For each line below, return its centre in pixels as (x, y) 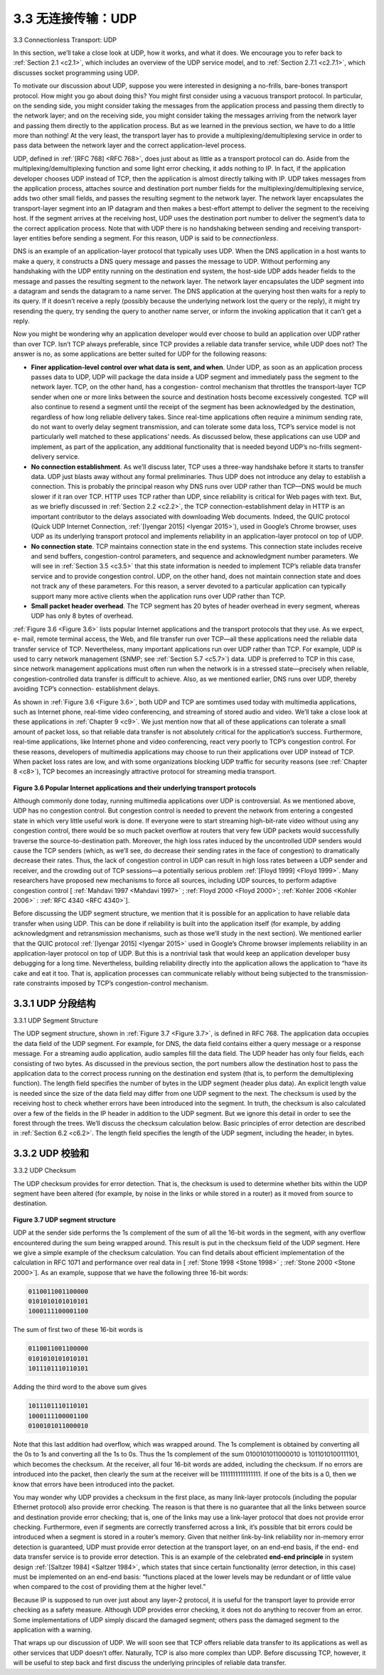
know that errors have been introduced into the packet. (94, 1484)
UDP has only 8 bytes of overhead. (82, 616)
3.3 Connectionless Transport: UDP (65, 40)
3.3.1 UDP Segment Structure (56, 1020)
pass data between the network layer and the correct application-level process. (130, 145)
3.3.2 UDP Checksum (44, 1171)
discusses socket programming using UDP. (76, 73)
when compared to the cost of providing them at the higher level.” (110, 1587)
